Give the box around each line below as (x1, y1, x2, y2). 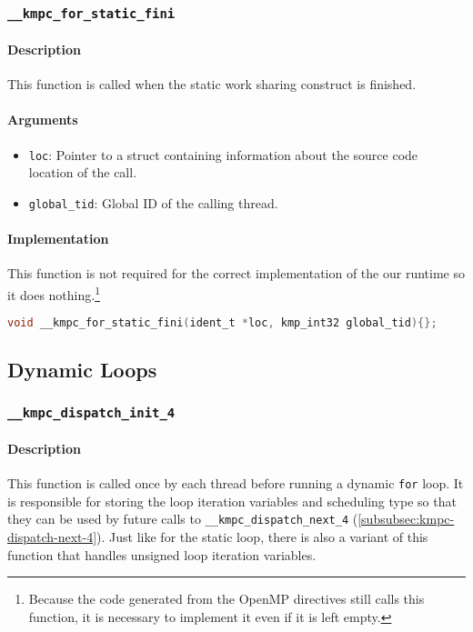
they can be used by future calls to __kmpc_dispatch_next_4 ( (7, 509, 358, 528)
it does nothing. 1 (7, 282, 100, 304)
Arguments (7, 110, 78, 129)
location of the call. (28, 163, 137, 182)
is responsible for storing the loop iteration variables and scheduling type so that (7, 491, 457, 510)
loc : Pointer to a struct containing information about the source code (28, 145, 418, 164)
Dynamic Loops (7, 356, 157, 384)
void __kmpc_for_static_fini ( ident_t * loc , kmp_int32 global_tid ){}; (7, 316, 438, 330)
